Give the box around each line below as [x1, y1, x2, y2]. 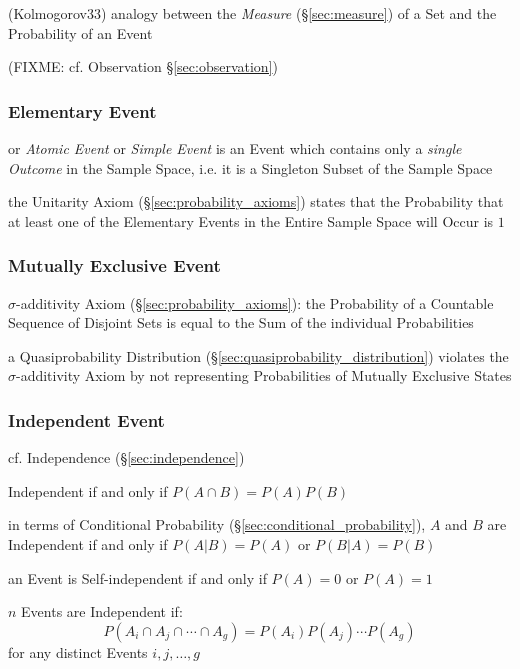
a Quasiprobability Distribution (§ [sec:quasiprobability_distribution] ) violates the [8, 345, 509, 366]
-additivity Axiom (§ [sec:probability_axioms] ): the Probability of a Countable [16, 292, 494, 313]
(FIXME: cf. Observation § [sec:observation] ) [8, 56, 278, 77]
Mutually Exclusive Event [8, 253, 221, 278]
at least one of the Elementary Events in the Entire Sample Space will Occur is [8, 210, 494, 231]
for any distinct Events [8, 641, 148, 662]
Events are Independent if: [21, 601, 183, 622]
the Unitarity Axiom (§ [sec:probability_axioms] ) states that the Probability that [8, 191, 504, 212]
